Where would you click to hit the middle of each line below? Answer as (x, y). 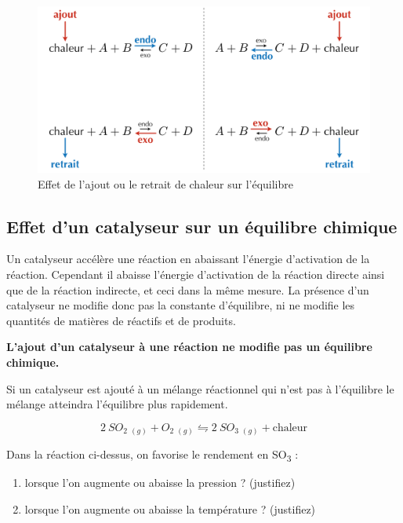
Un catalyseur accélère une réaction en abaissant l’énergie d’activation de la (188, 259)
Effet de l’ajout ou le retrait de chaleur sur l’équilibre (165, 183)
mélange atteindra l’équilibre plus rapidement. (117, 404)
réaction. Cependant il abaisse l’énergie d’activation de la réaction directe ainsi (196, 274)
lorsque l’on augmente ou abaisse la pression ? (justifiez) (160, 483)
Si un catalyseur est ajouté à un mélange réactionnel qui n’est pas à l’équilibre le (200, 388)
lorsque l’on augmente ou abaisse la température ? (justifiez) (170, 508)
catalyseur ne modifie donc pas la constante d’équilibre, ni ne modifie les (181, 305)
